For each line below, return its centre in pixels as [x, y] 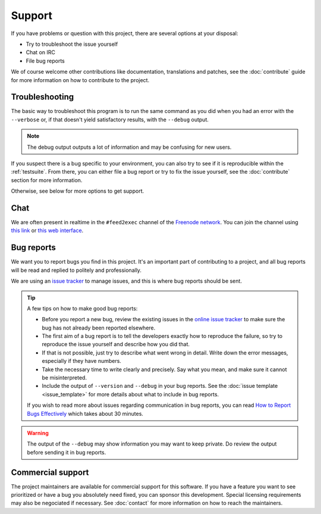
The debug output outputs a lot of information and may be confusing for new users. [129, 147]
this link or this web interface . [47, 231]
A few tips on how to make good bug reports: [82, 308]
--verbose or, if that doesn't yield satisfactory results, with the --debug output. [110, 120]
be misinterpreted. [64, 378]
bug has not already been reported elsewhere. [99, 328]
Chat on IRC [41, 52]
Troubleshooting [43, 97]
